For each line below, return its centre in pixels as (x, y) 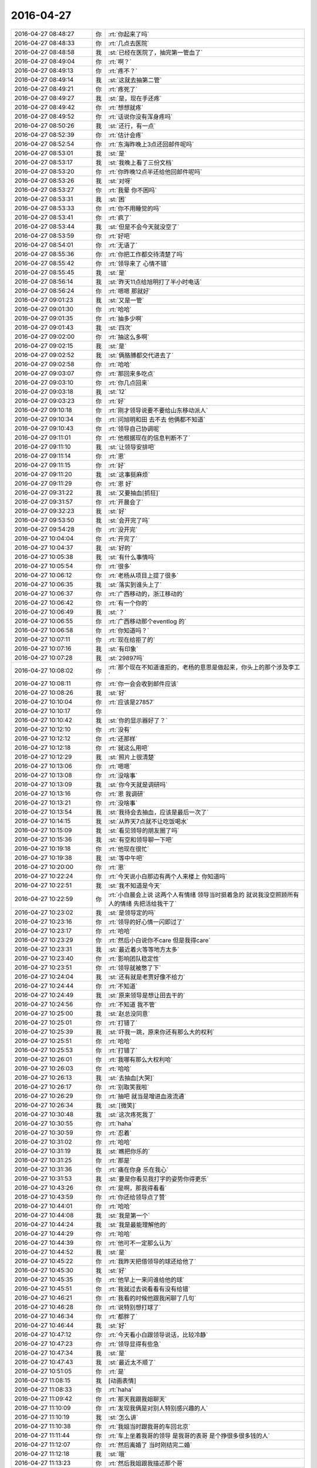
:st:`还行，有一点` (132, 126)
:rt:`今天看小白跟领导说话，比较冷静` (158, 1335)
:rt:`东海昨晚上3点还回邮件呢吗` (151, 144)
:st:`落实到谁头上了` (135, 584)
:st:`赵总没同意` (129, 1014)
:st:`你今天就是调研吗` (138, 784)
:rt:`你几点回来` (129, 383)
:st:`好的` (120, 548)
